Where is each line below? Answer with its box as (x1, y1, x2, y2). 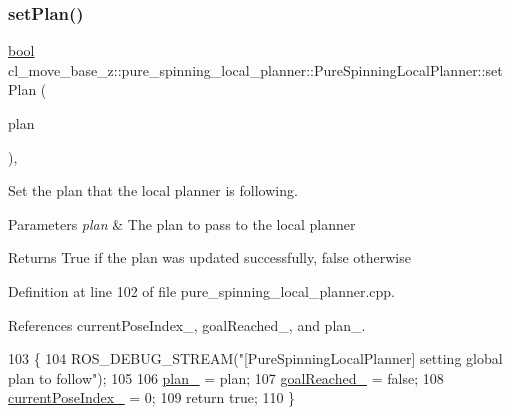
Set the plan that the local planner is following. (8, 180, 298, 201)
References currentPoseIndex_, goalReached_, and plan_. (8, 314, 366, 335)
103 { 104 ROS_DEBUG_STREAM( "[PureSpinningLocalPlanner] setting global (8, 348, 503, 369)
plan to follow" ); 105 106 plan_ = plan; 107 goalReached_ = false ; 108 (8, 367, 444, 388)
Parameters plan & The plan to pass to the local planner (8, 213, 356, 234)
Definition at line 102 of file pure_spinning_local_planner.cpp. (8, 280, 395, 301)
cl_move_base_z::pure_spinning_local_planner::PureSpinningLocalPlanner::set (8, 59, 503, 80)
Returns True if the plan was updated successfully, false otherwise (8, 247, 411, 268)
